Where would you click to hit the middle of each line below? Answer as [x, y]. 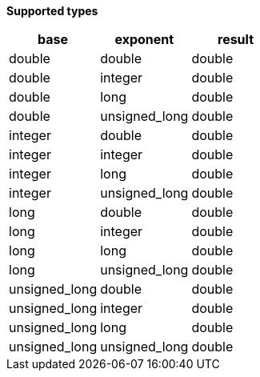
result [236, 39]
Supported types [52, 11]
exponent [144, 39]
